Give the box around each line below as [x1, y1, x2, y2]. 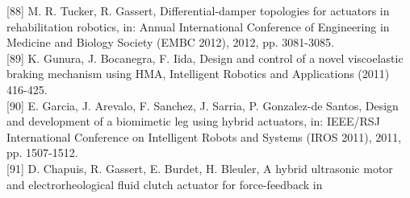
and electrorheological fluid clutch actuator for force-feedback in [6, 175, 323, 192]
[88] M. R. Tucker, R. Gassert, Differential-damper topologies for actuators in [6, 2, 390, 19]
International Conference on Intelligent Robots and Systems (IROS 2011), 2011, [6, 128, 402, 145]
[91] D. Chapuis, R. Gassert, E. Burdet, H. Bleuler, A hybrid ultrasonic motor [6, 159, 393, 176]
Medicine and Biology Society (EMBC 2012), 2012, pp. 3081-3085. [6, 34, 334, 51]
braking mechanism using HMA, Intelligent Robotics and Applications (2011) [6, 65, 390, 82]
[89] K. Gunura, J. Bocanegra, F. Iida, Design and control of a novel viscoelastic [6, 49, 404, 66]
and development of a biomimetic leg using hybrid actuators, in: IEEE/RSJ [6, 113, 380, 130]
